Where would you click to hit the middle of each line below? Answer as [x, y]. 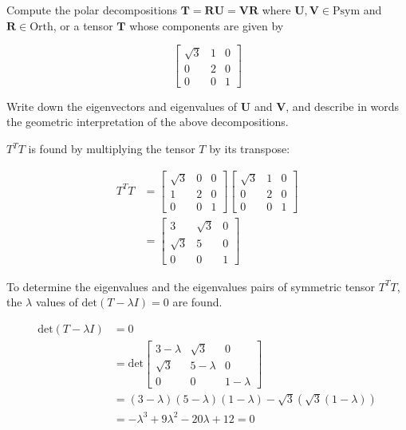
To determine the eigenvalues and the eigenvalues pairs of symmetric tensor [191, 286]
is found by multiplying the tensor [112, 149]
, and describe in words [343, 106]
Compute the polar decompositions [92, 10]
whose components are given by [207, 25]
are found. [197, 302]
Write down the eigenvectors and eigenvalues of [122, 106]
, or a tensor [83, 25]
